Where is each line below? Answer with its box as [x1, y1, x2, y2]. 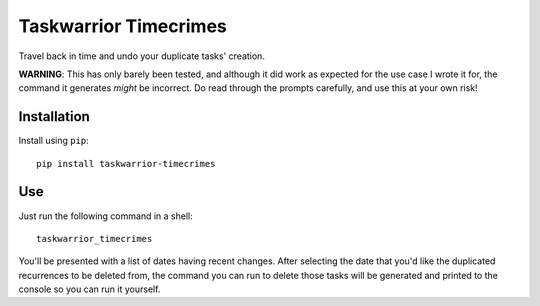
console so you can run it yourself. [18, 283, 161, 295]
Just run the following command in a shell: [18, 210, 194, 222]
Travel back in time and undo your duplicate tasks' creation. [18, 50, 265, 62]
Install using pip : [18, 135, 89, 147]
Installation [18, 108, 90, 125]
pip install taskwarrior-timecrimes [36, 158, 216, 169]
